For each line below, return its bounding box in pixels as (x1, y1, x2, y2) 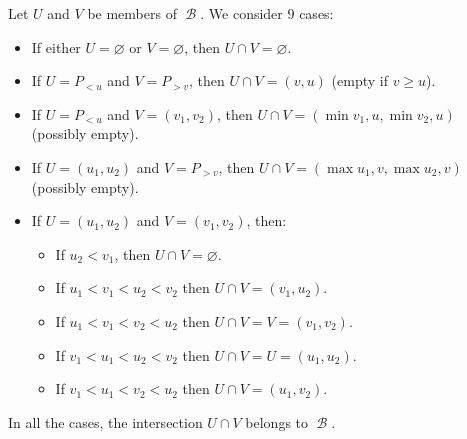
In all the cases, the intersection (8, 411, 203, 432)
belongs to (245, 411, 309, 432)
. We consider (200, 3, 283, 23)
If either (31, 36, 81, 57)
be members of (87, 3, 177, 23)
